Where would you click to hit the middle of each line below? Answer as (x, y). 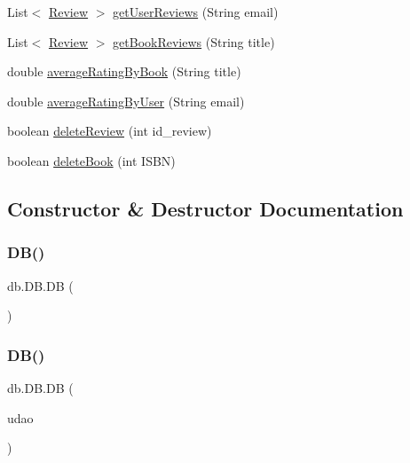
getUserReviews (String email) (196, 12)
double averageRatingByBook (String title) (124, 71)
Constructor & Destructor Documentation (205, 208)
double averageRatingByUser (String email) (126, 101)
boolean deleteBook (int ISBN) (91, 160)
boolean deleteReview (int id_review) (110, 131)
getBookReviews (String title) (194, 41)
